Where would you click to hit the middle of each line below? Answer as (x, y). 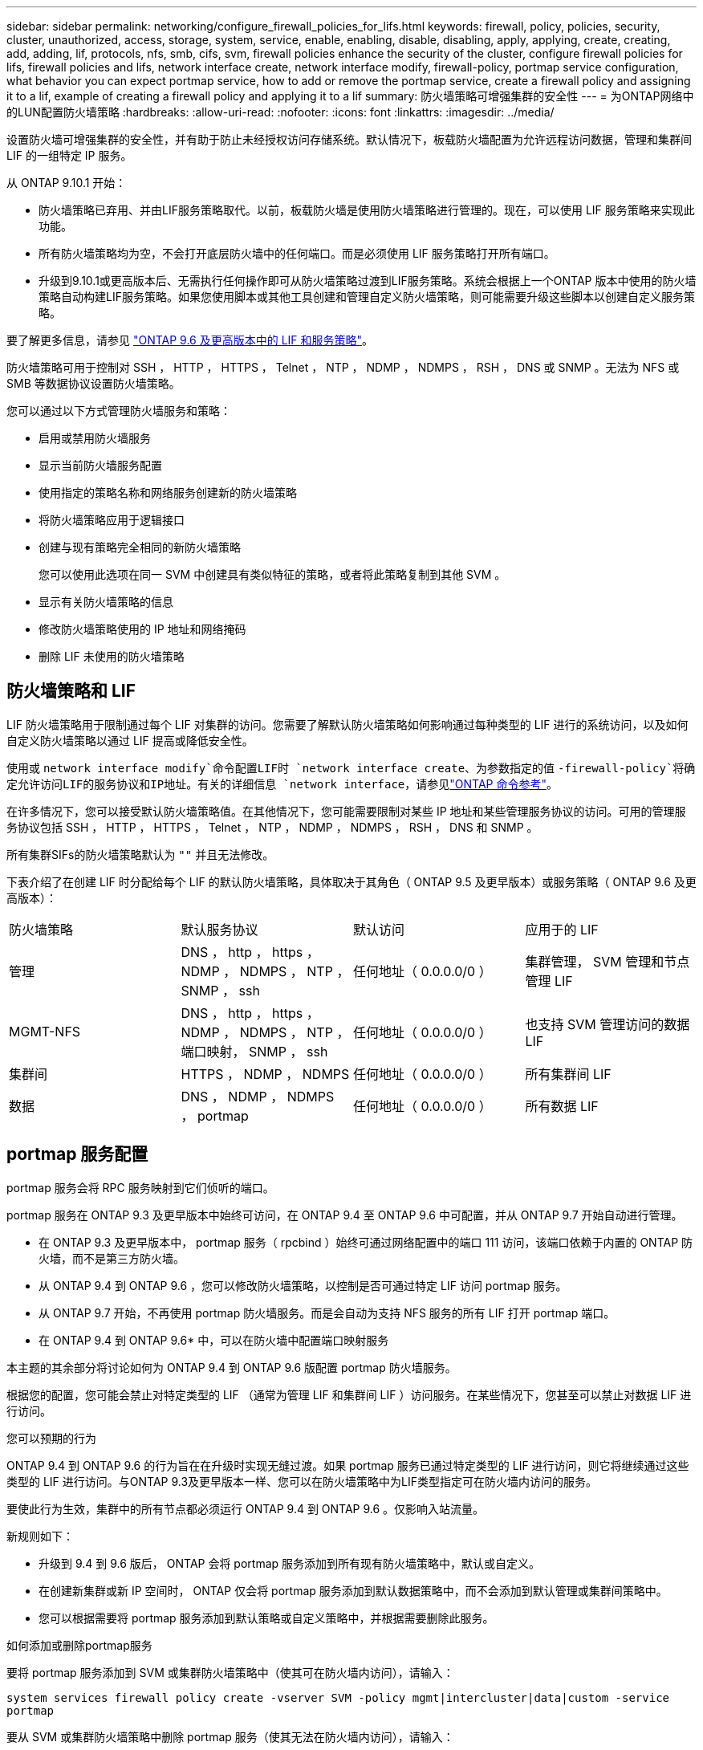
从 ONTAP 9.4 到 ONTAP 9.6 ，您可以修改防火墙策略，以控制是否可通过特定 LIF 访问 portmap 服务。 (303, 1285)
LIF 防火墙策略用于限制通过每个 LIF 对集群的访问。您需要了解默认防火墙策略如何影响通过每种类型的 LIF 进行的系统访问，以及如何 (347, 724)
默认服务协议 (219, 929)
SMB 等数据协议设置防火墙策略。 (93, 383)
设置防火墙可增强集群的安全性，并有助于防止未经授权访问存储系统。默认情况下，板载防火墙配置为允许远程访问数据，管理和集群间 (349, 139)
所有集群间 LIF (568, 1074)
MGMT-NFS (45, 1031)
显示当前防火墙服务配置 (100, 465)
